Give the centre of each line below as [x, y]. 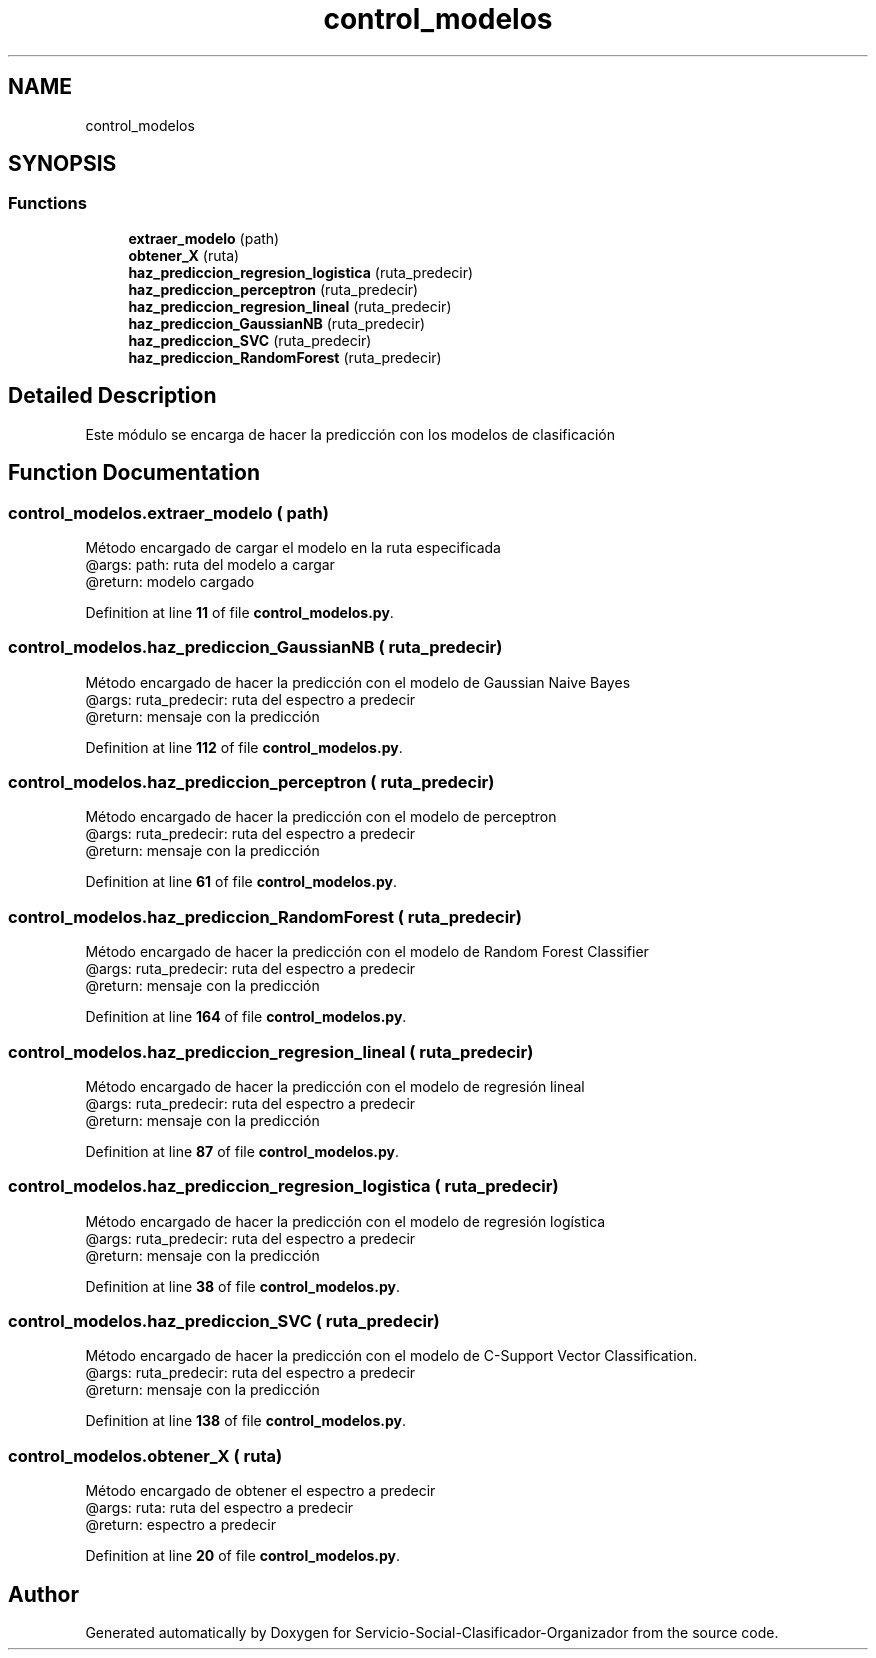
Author [43, 1594]
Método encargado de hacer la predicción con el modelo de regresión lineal [335, 1086]
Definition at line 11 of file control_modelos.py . [239, 612]
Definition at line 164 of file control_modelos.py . [246, 1017]
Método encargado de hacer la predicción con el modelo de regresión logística [345, 1221]
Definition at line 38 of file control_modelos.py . [242, 1286]
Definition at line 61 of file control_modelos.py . [241, 882]
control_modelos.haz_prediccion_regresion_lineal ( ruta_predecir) [271, 1051]
